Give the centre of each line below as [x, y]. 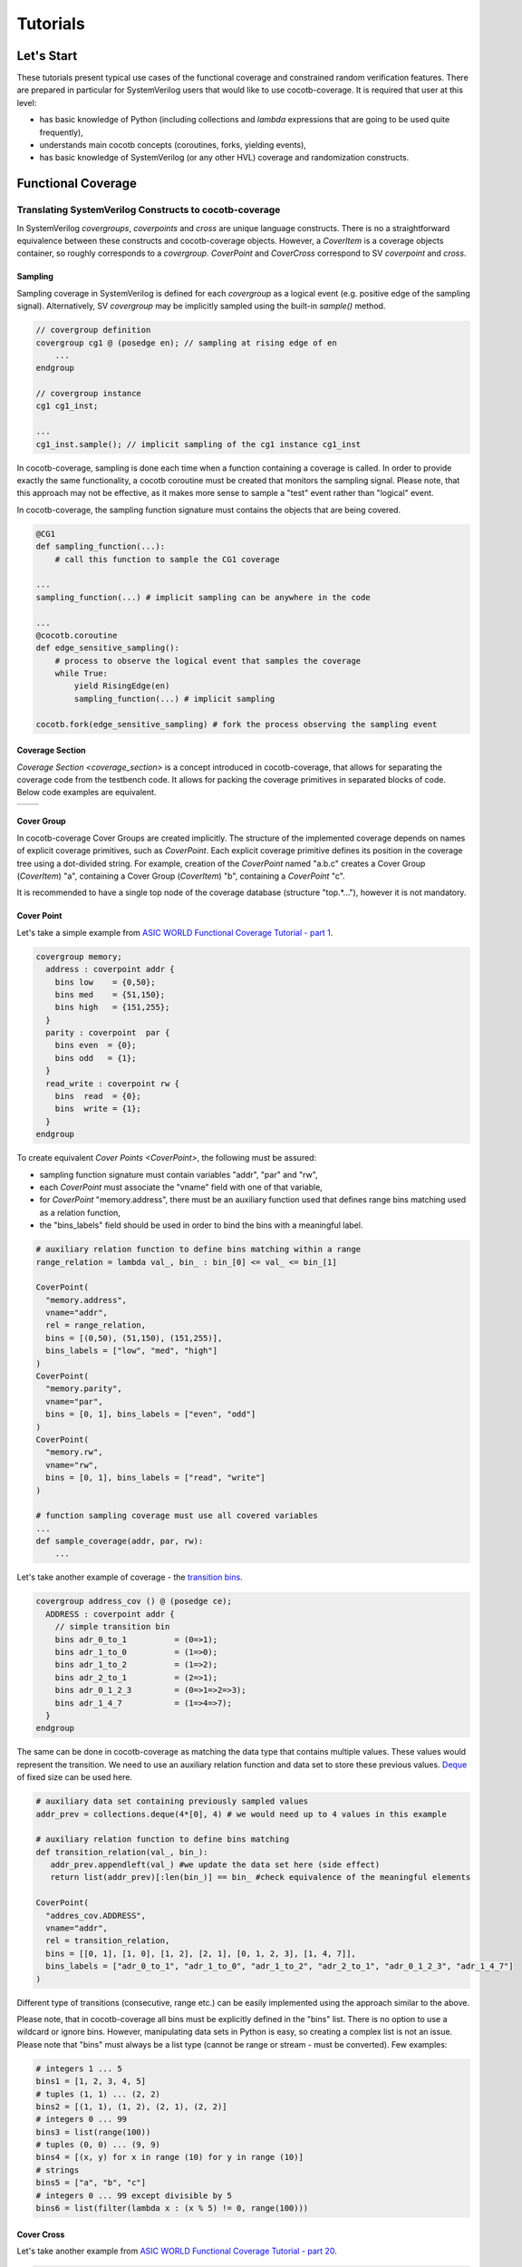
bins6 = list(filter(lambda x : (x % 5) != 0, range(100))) [172, 2209]
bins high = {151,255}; [112, 1007]
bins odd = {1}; [96, 1058]
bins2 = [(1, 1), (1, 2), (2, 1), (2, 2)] [131, 2106]
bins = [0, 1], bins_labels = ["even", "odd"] [151, 1414]
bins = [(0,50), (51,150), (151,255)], [134, 1338]
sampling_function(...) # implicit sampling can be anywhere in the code [203, 597]
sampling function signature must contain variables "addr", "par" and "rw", [179, 1174]
